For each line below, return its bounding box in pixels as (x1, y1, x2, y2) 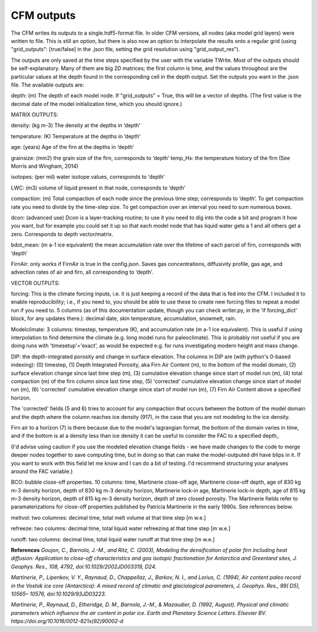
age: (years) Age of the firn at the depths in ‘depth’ (11, 144, 134, 151)
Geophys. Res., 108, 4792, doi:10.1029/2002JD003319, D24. (11, 563, 157, 570)
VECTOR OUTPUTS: (11, 280, 60, 287)
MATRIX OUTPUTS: (11, 111, 58, 118)
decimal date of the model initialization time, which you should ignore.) (11, 100, 183, 107)
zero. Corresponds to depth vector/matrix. (11, 230, 114, 238)
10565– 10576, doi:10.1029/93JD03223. (11, 590, 106, 597)
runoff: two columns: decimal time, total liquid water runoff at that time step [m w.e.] (11, 535, 215, 543)
